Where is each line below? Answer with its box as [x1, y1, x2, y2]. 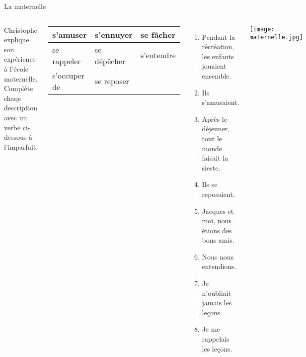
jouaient [202, 61, 227, 71]
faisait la [202, 153, 229, 163]
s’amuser [52, 28, 87, 40]
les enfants [202, 51, 234, 61]
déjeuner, [202, 123, 230, 134]
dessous [4, 132, 27, 142]
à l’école [4, 63, 28, 74]
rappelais [202, 334, 229, 344]
